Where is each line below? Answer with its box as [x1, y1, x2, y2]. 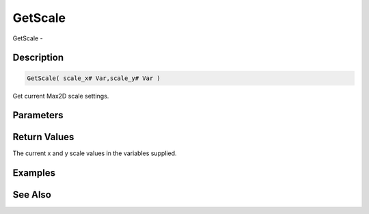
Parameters [12, 109, 64, 121]
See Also [12, 189, 51, 201]
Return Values [12, 131, 74, 143]
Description [12, 52, 64, 64]
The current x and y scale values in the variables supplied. [12, 149, 177, 157]
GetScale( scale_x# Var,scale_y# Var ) [27, 74, 161, 82]
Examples [12, 168, 56, 179]
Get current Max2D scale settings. [12, 92, 109, 100]
